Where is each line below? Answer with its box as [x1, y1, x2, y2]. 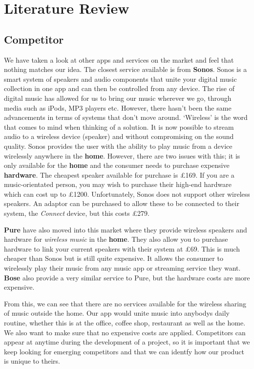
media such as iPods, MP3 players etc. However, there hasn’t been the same [4, 102, 232, 113]
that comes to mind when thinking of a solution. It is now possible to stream [4, 121, 234, 132]
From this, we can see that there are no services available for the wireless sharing [4, 298, 246, 308]
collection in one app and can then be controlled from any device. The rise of [4, 83, 234, 93]
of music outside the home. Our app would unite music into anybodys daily [4, 308, 230, 318]
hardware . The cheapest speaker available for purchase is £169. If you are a [4, 169, 234, 180]
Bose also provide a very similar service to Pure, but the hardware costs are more [4, 272, 250, 282]
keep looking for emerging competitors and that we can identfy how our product [4, 346, 244, 356]
